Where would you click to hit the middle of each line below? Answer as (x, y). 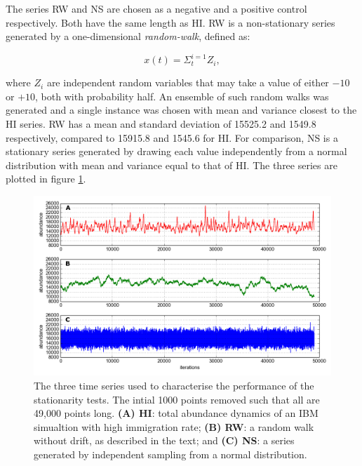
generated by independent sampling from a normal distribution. (170, 454)
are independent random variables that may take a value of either (188, 82)
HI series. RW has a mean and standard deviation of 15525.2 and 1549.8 (161, 124)
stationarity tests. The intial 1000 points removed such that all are (177, 399)
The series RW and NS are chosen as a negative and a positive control (156, 8)
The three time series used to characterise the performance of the (174, 386)
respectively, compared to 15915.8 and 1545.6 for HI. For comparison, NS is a (172, 137)
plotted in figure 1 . (46, 179)
